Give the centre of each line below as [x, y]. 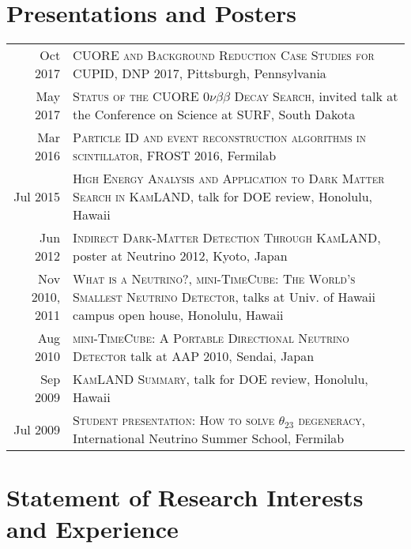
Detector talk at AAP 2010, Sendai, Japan [194, 356]
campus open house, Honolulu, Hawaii [178, 315]
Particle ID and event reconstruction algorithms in [220, 137]
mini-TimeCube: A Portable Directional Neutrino [211, 338]
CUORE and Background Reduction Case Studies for [224, 55]
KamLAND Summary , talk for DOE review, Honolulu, [221, 379]
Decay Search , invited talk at [316, 96]
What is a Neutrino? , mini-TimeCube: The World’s [214, 279]
